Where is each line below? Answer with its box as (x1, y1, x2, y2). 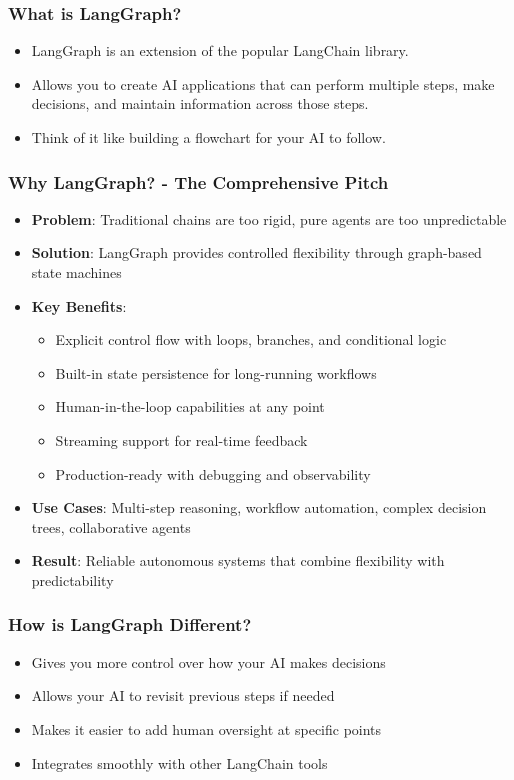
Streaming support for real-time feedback (55, 429, 308, 450)
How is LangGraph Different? (8, 612, 252, 637)
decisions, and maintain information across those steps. (31, 93, 369, 114)
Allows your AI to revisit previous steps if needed (31, 685, 335, 706)
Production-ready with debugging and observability (55, 463, 371, 484)
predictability (31, 569, 114, 590)
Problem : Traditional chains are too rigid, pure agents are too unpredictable (31, 208, 507, 229)
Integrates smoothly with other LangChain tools (31, 752, 328, 773)
